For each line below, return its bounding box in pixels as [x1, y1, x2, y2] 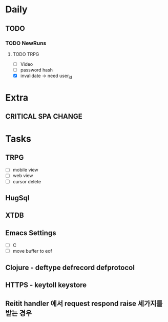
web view [12, 173, 33, 179]
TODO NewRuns [5, 40, 47, 47]
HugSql [5, 194, 30, 202]
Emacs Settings [5, 229, 56, 237]
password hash [20, 67, 53, 73]
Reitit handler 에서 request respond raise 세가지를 [5, 299, 163, 308]
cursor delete [12, 178, 41, 184]
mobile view [12, 167, 38, 173]
